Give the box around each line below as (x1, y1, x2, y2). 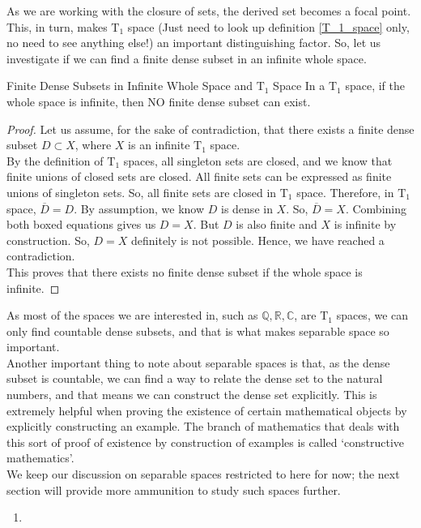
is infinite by (334, 216, 397, 233)
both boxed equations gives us (6, 216, 156, 233)
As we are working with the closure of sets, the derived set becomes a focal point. (6, 2, 411, 19)
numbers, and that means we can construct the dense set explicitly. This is (6, 386, 377, 403)
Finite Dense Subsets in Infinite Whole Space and (6, 77, 253, 94)
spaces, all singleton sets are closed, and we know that (123, 152, 393, 169)
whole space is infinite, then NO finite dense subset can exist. (6, 92, 311, 109)
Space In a (273, 77, 325, 94)
